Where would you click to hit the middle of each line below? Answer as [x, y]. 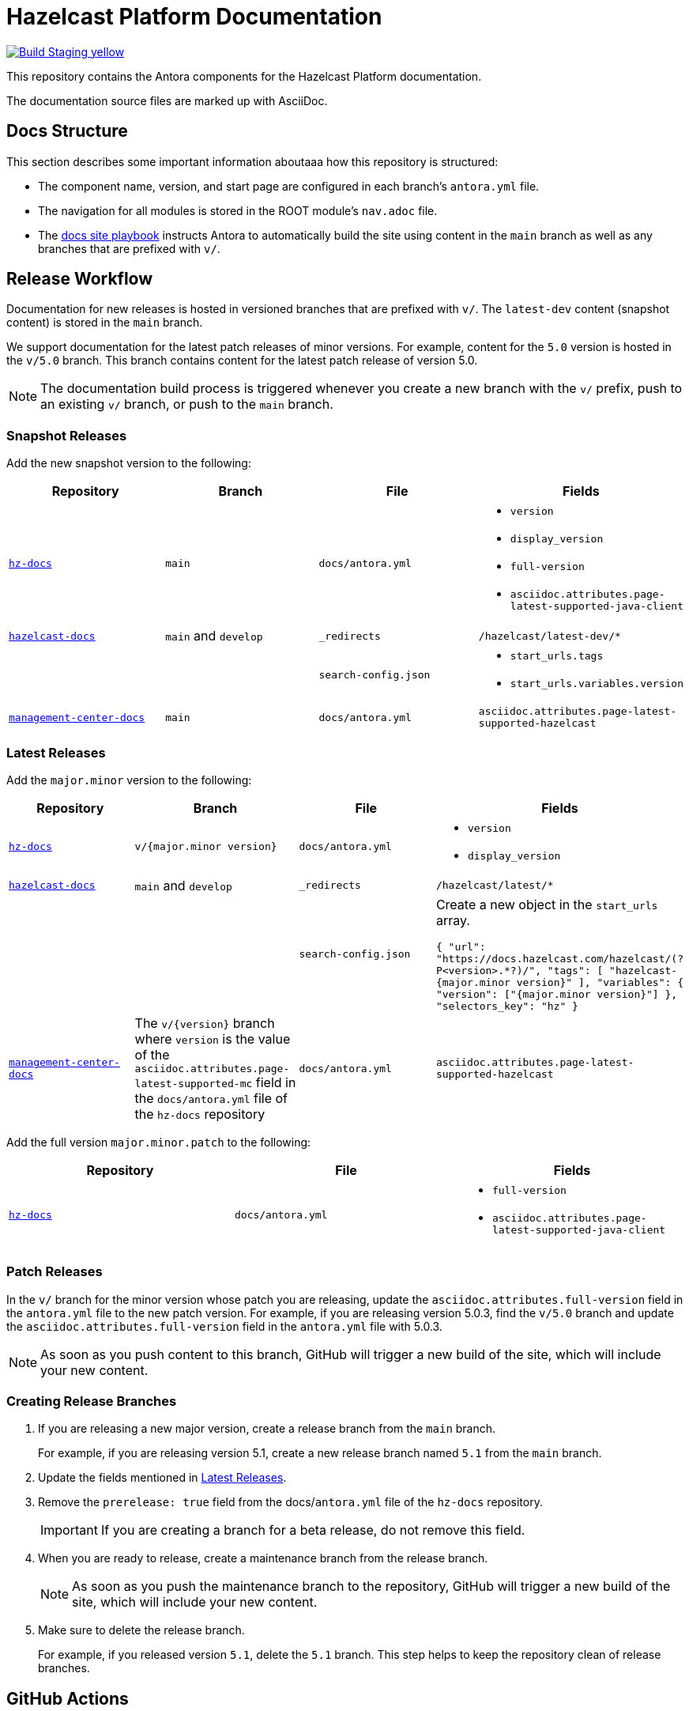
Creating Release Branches [92, 1401]
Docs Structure [67, 131]
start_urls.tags [557, 656]
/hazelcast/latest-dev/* [550, 636]
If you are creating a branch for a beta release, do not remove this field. [313, 1530]
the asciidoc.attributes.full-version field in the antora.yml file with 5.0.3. [224, 1326]
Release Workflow [80, 279]
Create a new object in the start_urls [547, 904]
